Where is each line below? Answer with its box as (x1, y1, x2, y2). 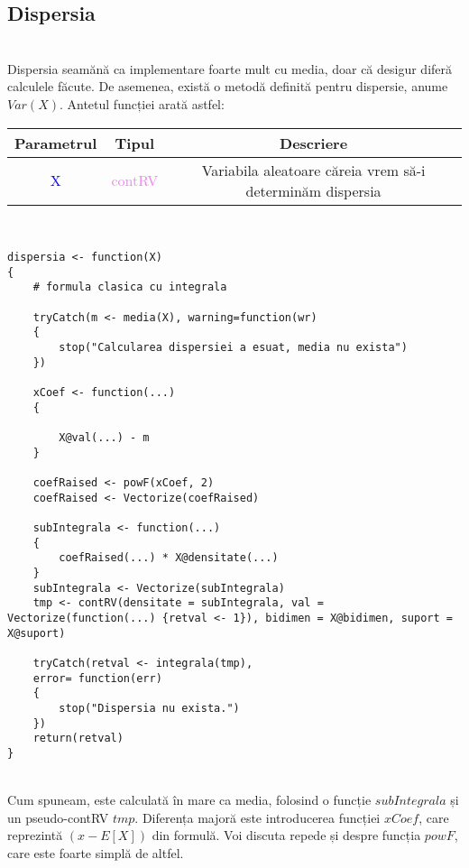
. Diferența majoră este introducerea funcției (134, 808, 381, 826)
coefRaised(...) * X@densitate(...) (59, 551, 279, 565)
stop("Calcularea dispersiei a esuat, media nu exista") (59, 341, 408, 355)
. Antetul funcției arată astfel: (59, 94, 225, 113)
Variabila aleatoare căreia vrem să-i (201, 159, 426, 180)
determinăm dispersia (245, 180, 382, 201)
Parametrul (14, 132, 97, 153)
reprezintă (7, 826, 63, 845)
